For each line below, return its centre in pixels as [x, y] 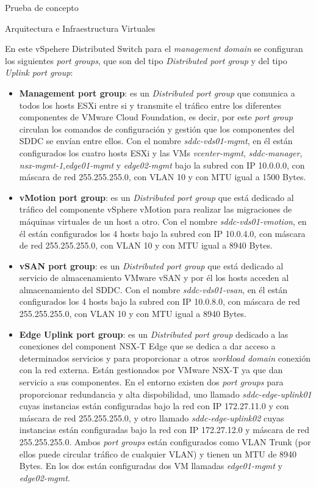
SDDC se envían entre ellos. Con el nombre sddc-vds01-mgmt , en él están [156, 141]
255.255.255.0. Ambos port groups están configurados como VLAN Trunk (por [165, 442]
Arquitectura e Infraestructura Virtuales [80, 28]
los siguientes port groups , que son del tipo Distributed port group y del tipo [146, 60]
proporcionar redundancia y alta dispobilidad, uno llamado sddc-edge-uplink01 [165, 394]
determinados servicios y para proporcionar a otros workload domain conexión [165, 358]
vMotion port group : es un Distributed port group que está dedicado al [156, 197]
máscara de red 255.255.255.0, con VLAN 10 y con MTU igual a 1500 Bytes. [163, 177]
